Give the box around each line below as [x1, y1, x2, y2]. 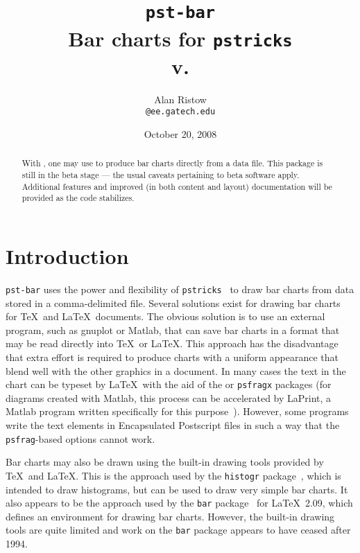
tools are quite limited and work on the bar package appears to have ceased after [6, 523, 351, 537]
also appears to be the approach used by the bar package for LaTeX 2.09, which [6, 495, 353, 510]
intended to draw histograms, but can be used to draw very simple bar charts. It [6, 482, 348, 496]
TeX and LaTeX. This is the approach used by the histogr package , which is [6, 468, 341, 482]
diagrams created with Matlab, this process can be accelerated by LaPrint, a [6, 390, 332, 405]
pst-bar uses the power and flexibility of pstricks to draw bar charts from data [6, 281, 354, 296]
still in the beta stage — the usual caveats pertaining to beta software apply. [22, 169, 300, 181]
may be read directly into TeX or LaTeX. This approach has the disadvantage [6, 336, 338, 351]
